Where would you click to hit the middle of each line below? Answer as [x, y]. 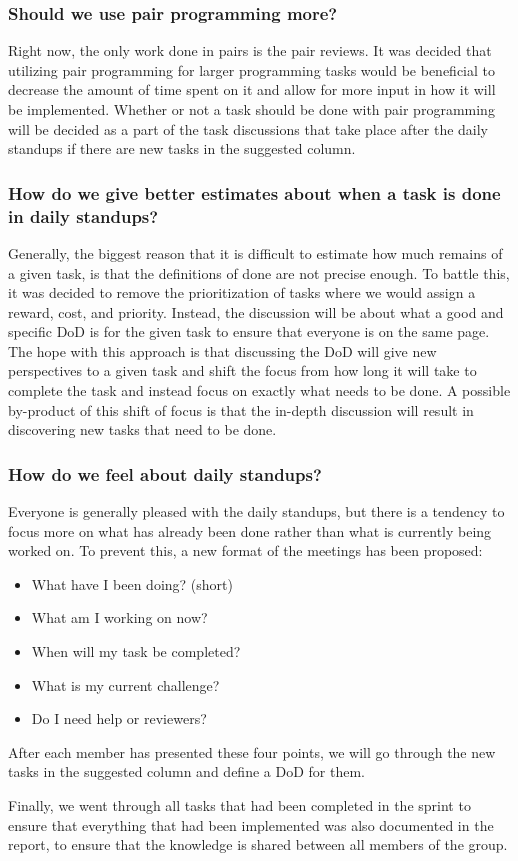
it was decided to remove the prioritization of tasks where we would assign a [242, 292]
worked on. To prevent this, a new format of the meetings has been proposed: [245, 550]
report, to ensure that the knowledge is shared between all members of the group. [258, 844]
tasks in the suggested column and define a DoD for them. [186, 771]
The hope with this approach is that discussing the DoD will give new [222, 350]
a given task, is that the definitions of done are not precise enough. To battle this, [259, 272]
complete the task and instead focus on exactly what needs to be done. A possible [259, 390]
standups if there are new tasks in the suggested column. [182, 148]
